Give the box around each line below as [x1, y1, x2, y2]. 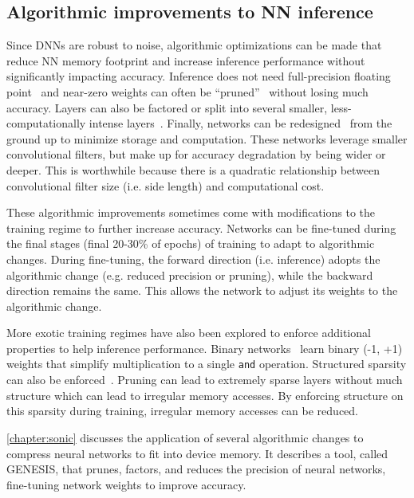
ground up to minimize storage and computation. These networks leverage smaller [6, 130, 408, 147]
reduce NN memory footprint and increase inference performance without [6, 52, 365, 69]
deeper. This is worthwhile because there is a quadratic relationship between [6, 161, 380, 178]
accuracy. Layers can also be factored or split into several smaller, [6, 99, 328, 116]
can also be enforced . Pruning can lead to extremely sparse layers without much [6, 371, 403, 388]
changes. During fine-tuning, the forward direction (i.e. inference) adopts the [6, 250, 380, 267]
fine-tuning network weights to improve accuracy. [6, 476, 246, 492]
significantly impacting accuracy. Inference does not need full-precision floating [6, 68, 391, 84]
